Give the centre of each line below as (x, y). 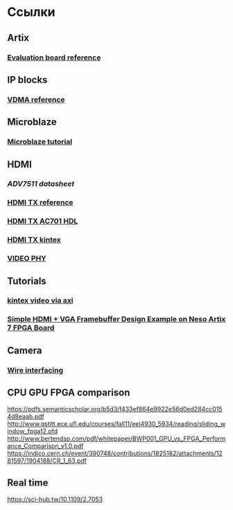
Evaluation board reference (54, 58)
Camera (25, 350)
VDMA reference (36, 99)
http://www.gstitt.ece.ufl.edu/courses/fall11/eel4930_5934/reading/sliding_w (116, 424)
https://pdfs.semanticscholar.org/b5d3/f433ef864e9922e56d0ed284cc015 (115, 409)
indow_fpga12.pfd (33, 432)
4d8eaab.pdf (26, 416)
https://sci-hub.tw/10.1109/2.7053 (55, 500)
